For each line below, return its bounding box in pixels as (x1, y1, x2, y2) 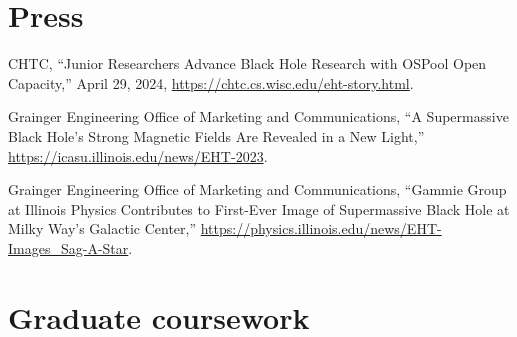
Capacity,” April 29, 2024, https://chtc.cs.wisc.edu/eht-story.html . (8, 72, 414, 93)
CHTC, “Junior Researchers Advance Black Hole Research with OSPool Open (8, 53, 487, 74)
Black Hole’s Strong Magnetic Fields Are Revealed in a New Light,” (8, 125, 425, 146)
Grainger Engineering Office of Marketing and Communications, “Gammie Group (8, 179, 507, 200)
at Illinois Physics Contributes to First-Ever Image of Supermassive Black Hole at (8, 198, 510, 219)
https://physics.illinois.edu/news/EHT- (200, 218, 442, 239)
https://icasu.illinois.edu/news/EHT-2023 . (8, 145, 268, 166)
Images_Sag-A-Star (8, 237, 129, 258)
